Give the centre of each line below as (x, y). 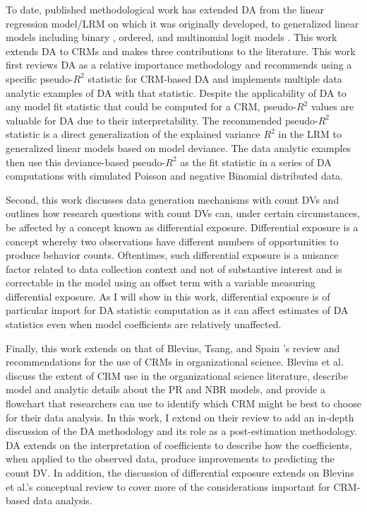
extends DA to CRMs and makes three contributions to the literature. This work (181, 51)
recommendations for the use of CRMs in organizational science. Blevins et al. (175, 362)
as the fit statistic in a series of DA (256, 162)
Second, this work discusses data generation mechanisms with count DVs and (173, 199)
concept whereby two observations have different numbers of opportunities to (172, 241)
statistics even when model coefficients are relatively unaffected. (144, 324)
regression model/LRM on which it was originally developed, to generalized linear (182, 23)
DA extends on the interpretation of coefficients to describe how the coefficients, (179, 444)
